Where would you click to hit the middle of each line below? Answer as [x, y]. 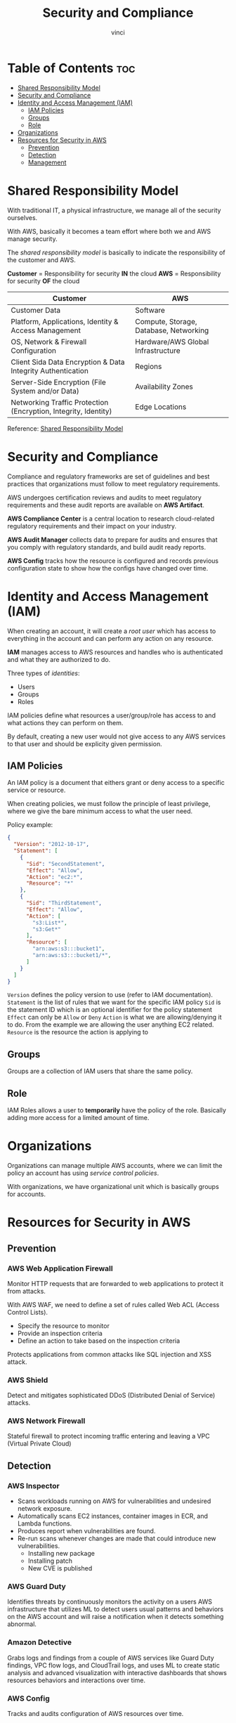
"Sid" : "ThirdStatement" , [64, 903]
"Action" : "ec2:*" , [54, 877]
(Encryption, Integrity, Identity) [61, 411]
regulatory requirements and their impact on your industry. [92, 526]
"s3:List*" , [50, 923]
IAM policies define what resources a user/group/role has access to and [112, 715]
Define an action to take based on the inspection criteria [99, 1341]
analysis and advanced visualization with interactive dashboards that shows [117, 1672]
